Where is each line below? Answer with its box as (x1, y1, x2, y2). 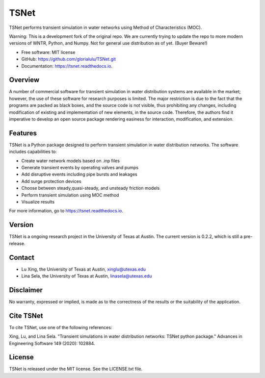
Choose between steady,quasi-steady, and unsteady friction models (21, 185, 160, 191)
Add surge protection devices (21, 178, 81, 184)
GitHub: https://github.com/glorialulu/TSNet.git (21, 56, 116, 62)
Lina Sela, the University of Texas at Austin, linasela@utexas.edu (21, 273, 152, 279)
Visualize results (21, 199, 55, 204)
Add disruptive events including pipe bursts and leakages (21, 172, 137, 177)
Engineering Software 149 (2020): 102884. (9, 340, 95, 346)
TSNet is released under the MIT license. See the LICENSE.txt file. (9, 366, 143, 372)
